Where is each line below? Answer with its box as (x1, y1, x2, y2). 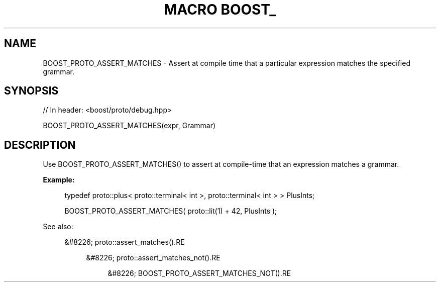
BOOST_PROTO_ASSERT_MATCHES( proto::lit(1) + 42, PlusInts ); (64, 207, 277, 216)
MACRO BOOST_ (164, 1, 276, 18)
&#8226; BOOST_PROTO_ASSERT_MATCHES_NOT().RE (107, 269, 291, 278)
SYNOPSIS (4, 84, 59, 98)
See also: (43, 222, 73, 231)
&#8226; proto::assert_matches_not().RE (86, 253, 221, 262)
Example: (43, 175, 75, 184)
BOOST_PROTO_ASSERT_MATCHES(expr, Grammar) (43, 121, 216, 130)
